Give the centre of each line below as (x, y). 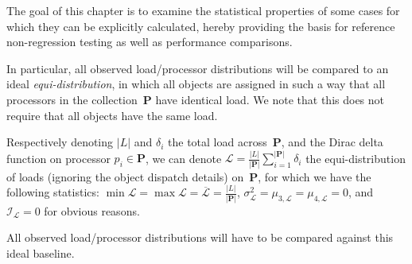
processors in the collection (72, 99)
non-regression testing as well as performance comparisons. (150, 42)
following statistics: (53, 192)
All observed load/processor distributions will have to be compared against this (200, 237)
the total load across (218, 142)
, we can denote (183, 158)
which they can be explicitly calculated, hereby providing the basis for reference (201, 26)
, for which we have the (315, 176)
